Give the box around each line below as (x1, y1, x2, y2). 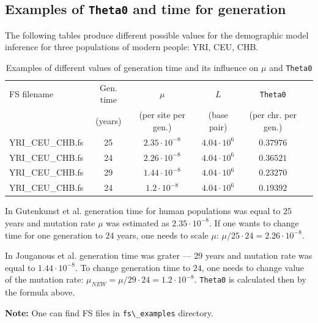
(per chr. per (249, 108, 297, 121)
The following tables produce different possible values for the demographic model (5, 28, 309, 41)
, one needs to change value (201, 261, 305, 273)
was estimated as (106, 216, 169, 229)
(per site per (139, 108, 185, 121)
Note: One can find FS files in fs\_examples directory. (5, 306, 213, 319)
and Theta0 (269, 61, 312, 73)
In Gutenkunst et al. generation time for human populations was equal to (5, 204, 281, 217)
